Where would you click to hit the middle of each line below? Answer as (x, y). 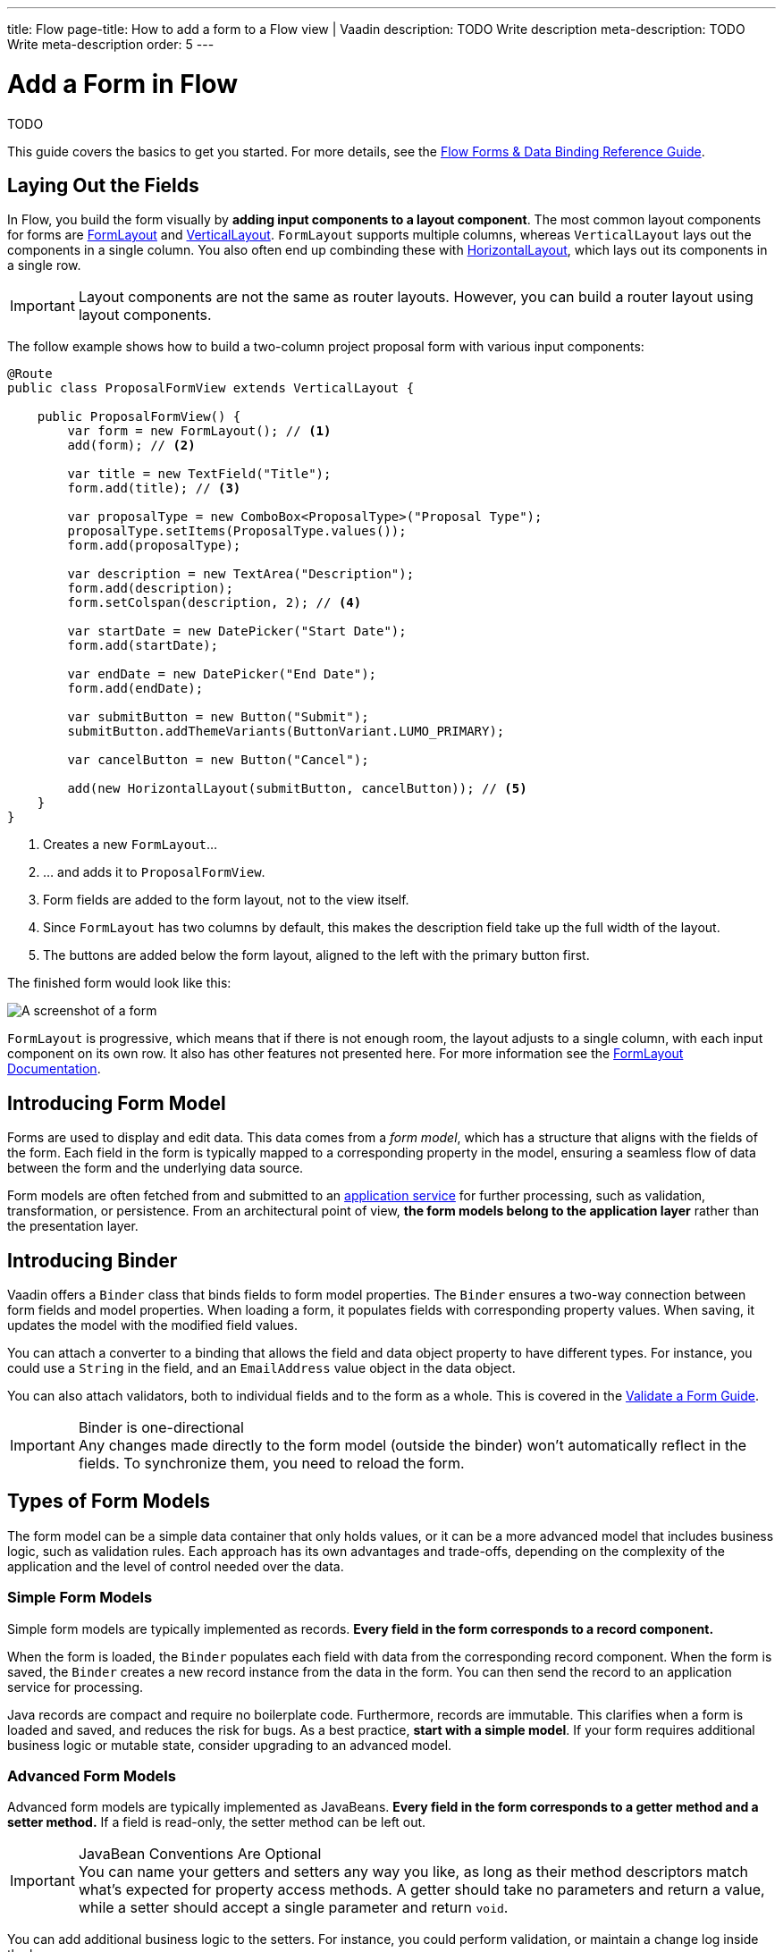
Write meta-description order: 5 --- (111, 44)
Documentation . (54, 1069)
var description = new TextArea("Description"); (241, 574)
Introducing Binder (93, 1260)
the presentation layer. (73, 1226)
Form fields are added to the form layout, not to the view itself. (226, 900)
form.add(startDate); (143, 646)
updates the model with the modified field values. (152, 1325)
